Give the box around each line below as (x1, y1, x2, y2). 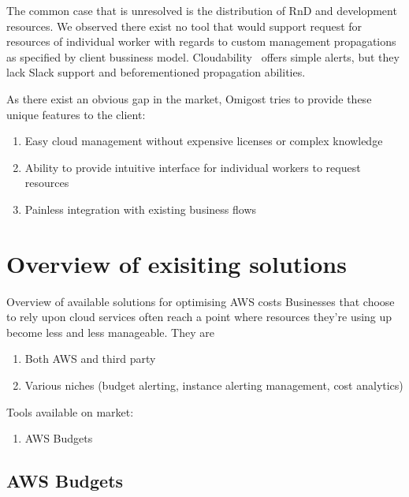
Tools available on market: (6, 403, 134, 420)
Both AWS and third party (24, 350, 156, 367)
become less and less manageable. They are (6, 323, 214, 340)
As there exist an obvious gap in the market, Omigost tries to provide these (6, 90, 372, 106)
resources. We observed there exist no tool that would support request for (6, 17, 363, 34)
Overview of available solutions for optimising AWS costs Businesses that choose (6, 293, 395, 309)
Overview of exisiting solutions (6, 247, 347, 279)
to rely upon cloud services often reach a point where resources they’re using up (6, 308, 392, 325)
